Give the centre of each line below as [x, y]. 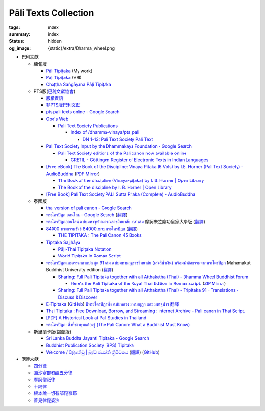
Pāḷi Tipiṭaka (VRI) [64, 77]
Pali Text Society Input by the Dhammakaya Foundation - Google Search [119, 146]
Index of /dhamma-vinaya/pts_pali [105, 132]
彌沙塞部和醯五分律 [53, 373]
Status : [17, 41]
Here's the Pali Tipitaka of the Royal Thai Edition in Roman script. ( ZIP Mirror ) [148, 283]
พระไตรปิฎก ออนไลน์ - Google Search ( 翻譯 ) [87, 215]
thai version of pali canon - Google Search [89, 208]
